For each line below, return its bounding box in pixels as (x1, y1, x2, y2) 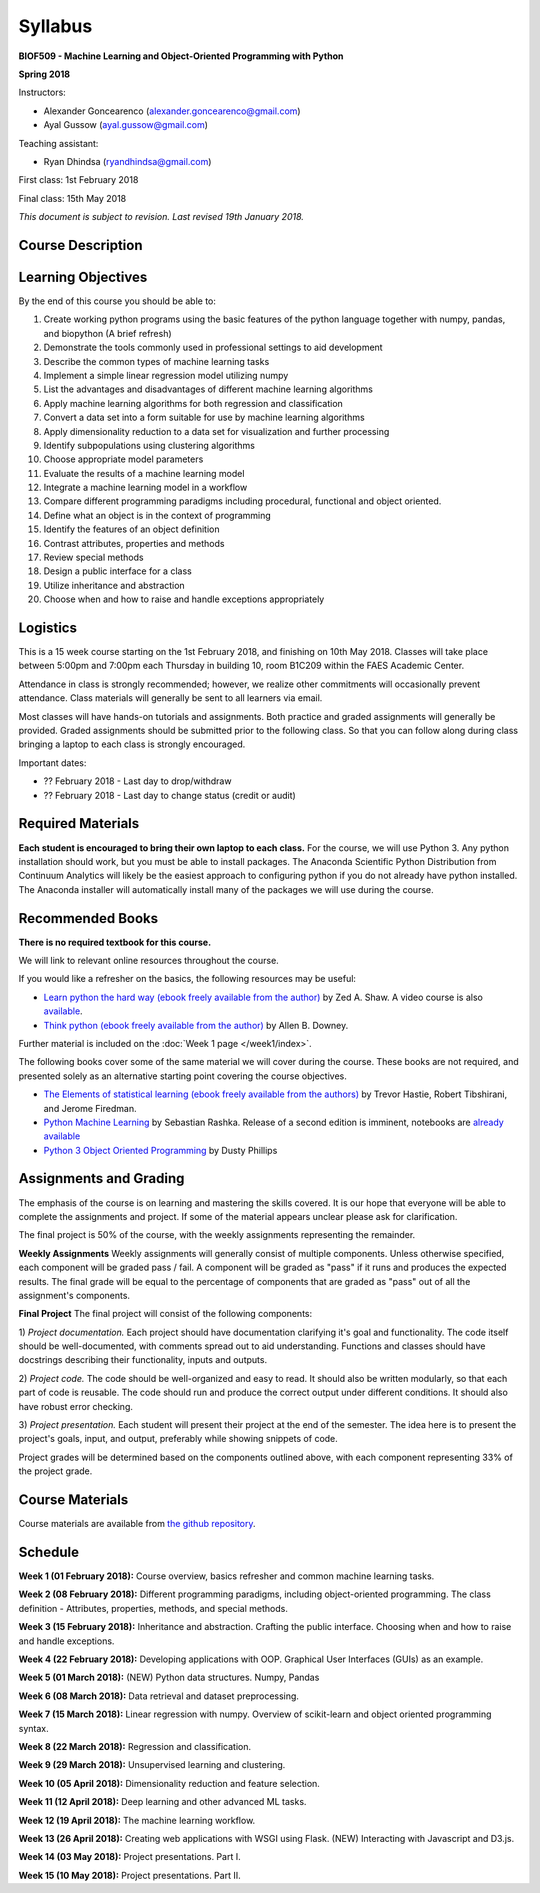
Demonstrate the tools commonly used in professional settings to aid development (43, 341, 384, 354)
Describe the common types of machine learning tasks (43, 355, 270, 367)
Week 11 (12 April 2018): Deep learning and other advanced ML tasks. (18, 1796, 307, 1808)
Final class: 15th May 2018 (18, 192, 127, 204)
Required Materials (18, 815, 140, 832)
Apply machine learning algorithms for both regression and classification (43, 397, 344, 409)
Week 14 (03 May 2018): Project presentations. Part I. (18, 1851, 241, 1863)
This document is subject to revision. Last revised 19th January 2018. (18, 211, 305, 223)
